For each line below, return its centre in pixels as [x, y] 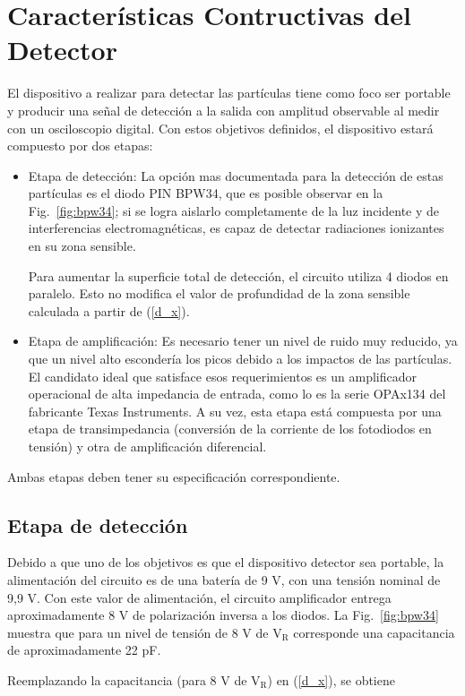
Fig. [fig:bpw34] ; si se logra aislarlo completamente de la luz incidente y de [234, 210]
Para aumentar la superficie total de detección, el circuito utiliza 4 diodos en [238, 275]
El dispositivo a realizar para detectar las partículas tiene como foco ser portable [229, 93]
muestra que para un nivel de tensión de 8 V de [138, 632]
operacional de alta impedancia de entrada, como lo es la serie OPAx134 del [237, 394]
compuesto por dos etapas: [80, 146]
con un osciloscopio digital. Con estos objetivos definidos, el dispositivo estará [220, 128]
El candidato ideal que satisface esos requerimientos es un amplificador [222, 376]
